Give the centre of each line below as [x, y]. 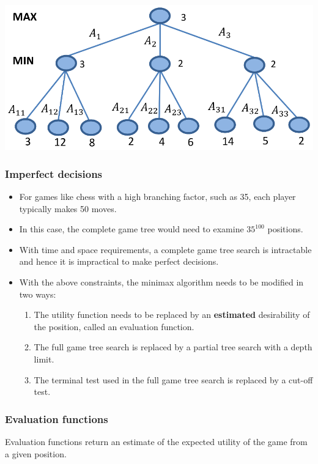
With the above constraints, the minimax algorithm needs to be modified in [161, 282]
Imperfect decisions [54, 173]
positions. [285, 229]
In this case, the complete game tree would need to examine [131, 229]
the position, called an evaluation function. [114, 326]
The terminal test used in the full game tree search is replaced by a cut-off [173, 379]
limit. [44, 359]
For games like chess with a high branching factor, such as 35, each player [157, 197]
